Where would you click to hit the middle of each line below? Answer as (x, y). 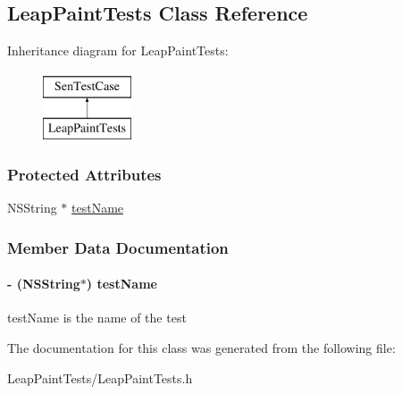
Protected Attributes (84, 174)
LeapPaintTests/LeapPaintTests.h (100, 377)
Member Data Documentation (118, 247)
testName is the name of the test (97, 318)
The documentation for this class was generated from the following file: (201, 348)
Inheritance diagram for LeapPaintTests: (118, 50)
